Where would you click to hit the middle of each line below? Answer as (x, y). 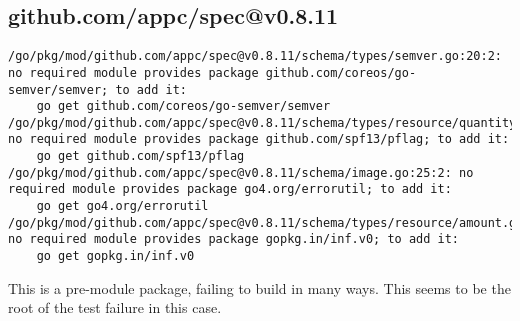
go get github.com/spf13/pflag (140, 156)
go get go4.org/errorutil (122, 206)
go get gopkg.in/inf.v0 (115, 256)
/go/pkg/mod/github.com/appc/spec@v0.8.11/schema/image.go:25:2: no (241, 172)
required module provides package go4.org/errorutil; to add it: (230, 189)
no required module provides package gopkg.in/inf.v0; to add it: (234, 239)
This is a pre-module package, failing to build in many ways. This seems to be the (259, 287)
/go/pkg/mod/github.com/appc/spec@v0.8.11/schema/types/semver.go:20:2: (255, 56)
